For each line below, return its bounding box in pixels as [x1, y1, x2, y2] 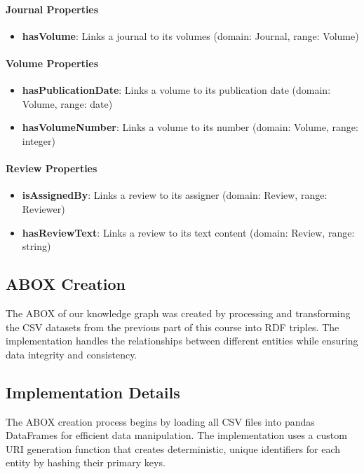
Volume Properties [6, 55, 98, 70]
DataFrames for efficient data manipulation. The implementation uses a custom [6, 428, 347, 442]
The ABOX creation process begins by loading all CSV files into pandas [6, 414, 315, 428]
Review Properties [6, 161, 97, 176]
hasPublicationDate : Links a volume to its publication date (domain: [22, 83, 331, 97]
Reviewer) [22, 201, 65, 216]
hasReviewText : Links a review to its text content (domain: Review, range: [22, 225, 355, 239]
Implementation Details [6, 381, 180, 403]
